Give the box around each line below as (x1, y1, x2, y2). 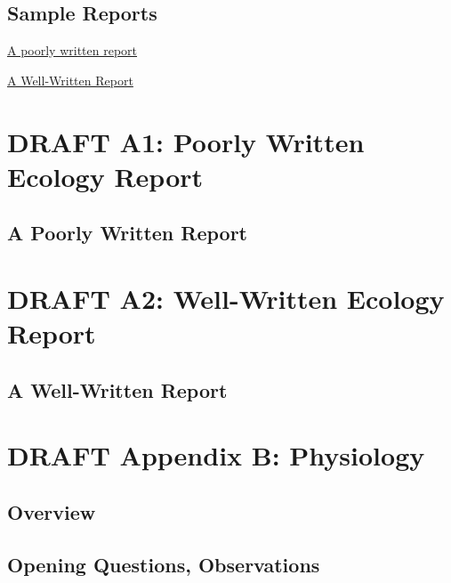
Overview (7, 498, 96, 525)
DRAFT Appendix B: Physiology (7, 437, 425, 474)
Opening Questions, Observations (7, 550, 320, 578)
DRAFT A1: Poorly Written (7, 123, 365, 159)
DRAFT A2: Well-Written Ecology (7, 279, 445, 316)
